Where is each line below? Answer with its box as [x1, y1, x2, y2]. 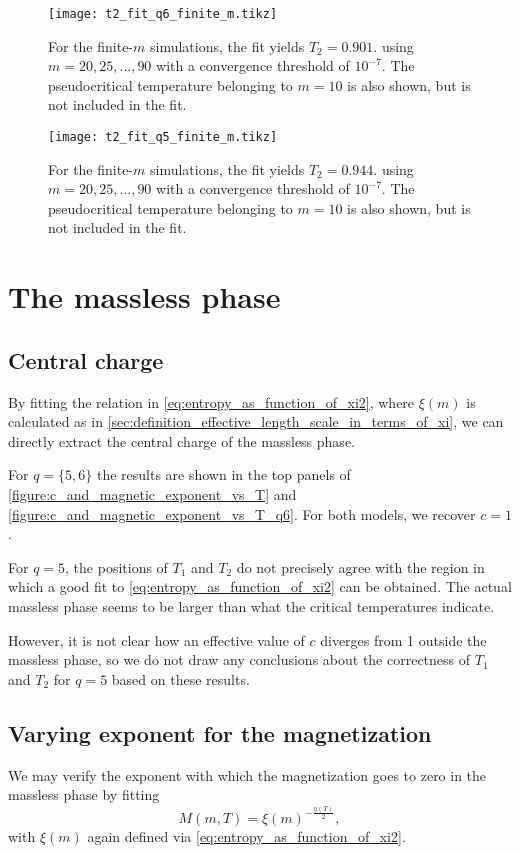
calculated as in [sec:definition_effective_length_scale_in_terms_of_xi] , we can [8, 411, 504, 432]
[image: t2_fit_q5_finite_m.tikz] [48, 130, 278, 145]
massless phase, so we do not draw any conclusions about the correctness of [8, 649, 471, 670]
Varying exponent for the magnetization [8, 717, 432, 748]
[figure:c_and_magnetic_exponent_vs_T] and [8, 484, 297, 505]
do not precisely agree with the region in [236, 556, 485, 577]
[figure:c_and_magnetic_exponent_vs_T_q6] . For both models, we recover [8, 503, 476, 524]
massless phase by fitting [8, 784, 160, 805]
